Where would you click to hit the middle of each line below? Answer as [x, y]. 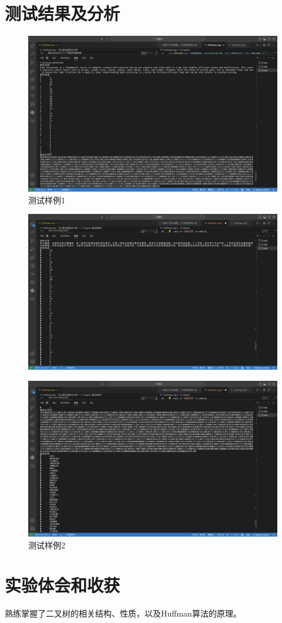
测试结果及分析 [63, 13]
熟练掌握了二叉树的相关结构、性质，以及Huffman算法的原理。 [123, 613]
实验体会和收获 [63, 585]
